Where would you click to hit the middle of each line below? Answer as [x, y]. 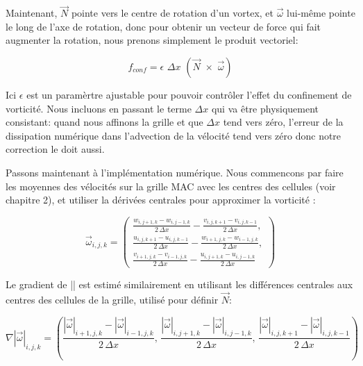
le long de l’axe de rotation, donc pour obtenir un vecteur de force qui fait [163, 26]
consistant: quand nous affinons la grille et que [104, 122]
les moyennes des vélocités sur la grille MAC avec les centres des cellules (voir [171, 186]
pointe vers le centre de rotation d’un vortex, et [172, 13]
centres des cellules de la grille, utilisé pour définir [112, 300]
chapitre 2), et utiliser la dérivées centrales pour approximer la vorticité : [161, 200]
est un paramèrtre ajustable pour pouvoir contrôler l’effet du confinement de [189, 94]
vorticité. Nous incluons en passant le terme [99, 108]
